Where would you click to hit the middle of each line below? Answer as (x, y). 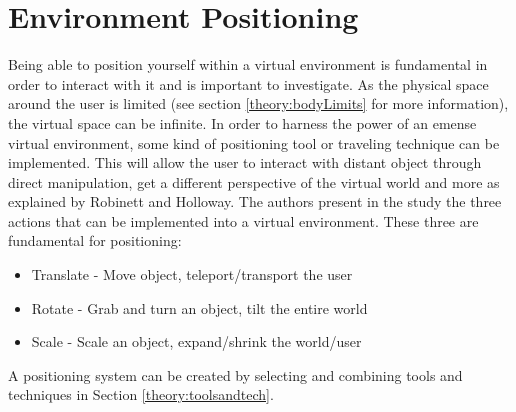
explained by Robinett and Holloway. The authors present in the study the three (255, 201)
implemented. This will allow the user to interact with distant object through (245, 162)
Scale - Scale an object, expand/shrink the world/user (196, 341)
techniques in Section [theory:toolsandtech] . (141, 394)
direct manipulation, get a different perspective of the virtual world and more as (254, 181)
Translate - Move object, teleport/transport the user (192, 274)
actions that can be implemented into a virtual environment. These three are (243, 220)
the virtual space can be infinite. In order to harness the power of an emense (242, 122)
